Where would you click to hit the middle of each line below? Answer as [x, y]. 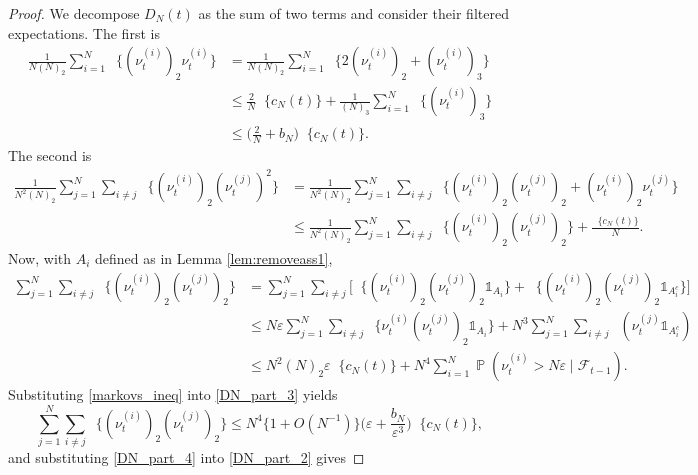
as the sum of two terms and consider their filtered [353, 13]
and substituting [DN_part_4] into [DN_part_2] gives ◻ [186, 456]
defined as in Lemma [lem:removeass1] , [214, 257]
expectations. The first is [84, 32]
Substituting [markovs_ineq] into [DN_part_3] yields [173, 394]
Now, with [39, 257]
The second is [50, 155]
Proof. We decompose [74, 13]
